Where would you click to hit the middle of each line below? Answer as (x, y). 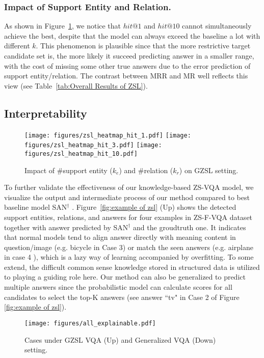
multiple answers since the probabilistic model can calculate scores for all (118, 287)
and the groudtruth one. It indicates (190, 227)
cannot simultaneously (217, 26)
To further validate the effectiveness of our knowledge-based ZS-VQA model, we (129, 187)
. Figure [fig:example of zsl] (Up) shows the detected (154, 207)
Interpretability (46, 113)
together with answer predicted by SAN (66, 227)
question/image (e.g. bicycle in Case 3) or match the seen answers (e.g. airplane (129, 247)
